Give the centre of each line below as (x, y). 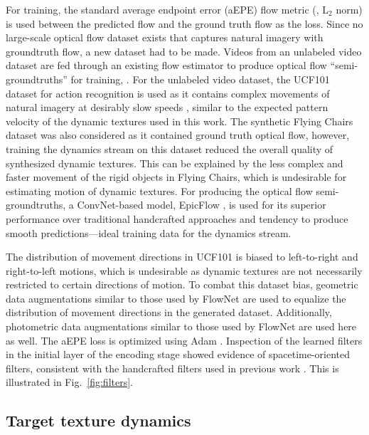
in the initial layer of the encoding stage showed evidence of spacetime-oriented (178, 354)
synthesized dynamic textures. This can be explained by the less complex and (175, 163)
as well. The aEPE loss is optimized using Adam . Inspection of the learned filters (184, 340)
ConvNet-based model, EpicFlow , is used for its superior (202, 205)
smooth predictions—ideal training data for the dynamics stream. (149, 232)
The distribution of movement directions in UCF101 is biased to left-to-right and (182, 257)
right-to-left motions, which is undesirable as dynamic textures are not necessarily (184, 270)
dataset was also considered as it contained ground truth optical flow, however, (178, 135)
